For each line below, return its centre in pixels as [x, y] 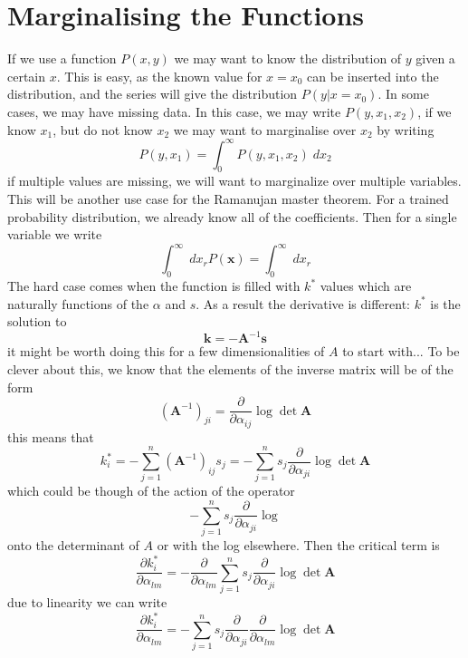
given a [435, 58]
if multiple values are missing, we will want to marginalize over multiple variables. [234, 181]
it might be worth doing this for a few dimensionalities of [166, 351]
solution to [37, 321]
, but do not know [103, 129]
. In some [403, 94]
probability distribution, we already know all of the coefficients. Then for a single [232, 216]
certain [27, 76]
